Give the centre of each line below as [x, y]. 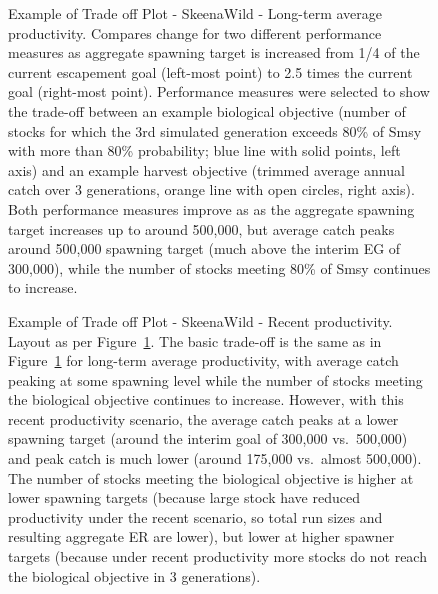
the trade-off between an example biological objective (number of [207, 110]
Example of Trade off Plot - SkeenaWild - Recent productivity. [200, 320]
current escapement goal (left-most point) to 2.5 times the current [210, 71]
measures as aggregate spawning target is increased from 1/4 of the [214, 52]
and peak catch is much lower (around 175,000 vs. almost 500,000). [215, 458]
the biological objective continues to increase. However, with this [206, 399]
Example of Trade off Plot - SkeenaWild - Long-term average [195, 13]
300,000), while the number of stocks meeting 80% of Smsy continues [219, 267]
